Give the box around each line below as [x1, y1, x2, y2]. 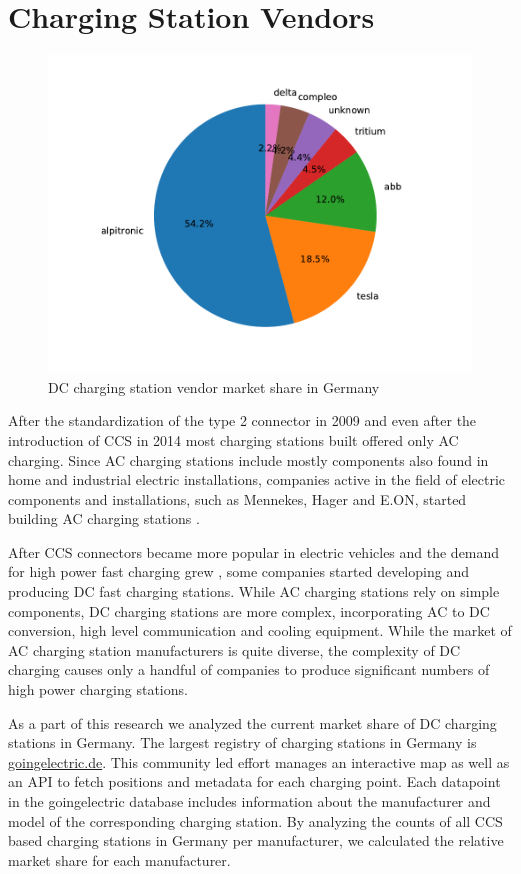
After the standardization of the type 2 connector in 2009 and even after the [8, 410, 477, 431]
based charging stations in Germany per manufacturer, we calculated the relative [8, 830, 504, 851]
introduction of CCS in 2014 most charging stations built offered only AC [8, 429, 459, 450]
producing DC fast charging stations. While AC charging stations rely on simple [8, 581, 500, 602]
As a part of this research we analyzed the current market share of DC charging [8, 712, 497, 733]
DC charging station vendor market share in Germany [48, 376, 380, 397]
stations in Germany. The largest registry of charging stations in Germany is [8, 732, 477, 753]
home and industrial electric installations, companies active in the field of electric [8, 469, 506, 490]
